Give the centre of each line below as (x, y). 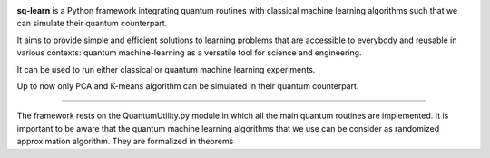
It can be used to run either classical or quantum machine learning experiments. (166, 69)
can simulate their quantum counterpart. (92, 24)
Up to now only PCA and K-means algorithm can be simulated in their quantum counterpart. (188, 85)
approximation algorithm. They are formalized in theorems (125, 142)
